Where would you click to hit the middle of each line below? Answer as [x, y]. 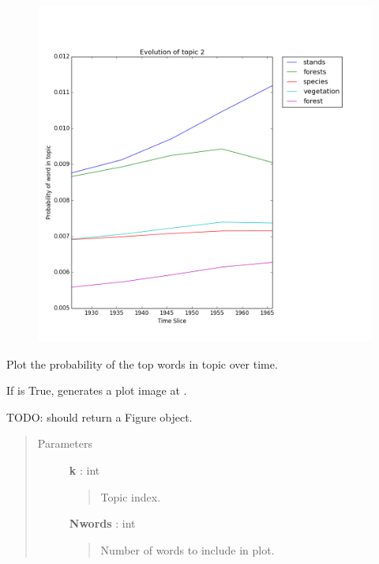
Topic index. [131, 496]
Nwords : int [102, 523]
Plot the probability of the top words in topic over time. [142, 363]
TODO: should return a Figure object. [99, 416]
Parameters [65, 443]
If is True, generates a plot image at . [97, 390]
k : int [84, 469]
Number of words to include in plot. [188, 549]
